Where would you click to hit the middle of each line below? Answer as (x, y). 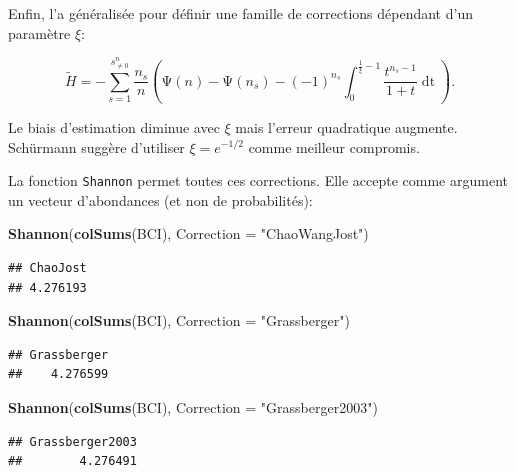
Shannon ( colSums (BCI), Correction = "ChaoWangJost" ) (188, 233)
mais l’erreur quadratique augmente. (346, 126)
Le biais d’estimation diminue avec (114, 126)
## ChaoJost (47, 267)
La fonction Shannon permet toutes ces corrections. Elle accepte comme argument (258, 180)
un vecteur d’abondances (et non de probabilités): (160, 199)
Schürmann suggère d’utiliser (96, 146)
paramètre (39, 32)
